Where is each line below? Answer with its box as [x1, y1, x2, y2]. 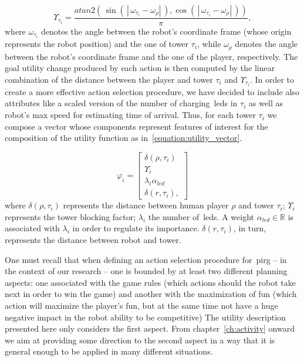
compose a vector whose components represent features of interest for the [5, 120, 268, 132]
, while [197, 38, 221, 50]
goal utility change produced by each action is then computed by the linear [5, 62, 275, 74]
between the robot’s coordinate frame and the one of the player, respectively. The [5, 50, 298, 62]
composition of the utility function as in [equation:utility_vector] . [5, 131, 242, 144]
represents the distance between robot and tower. [5, 233, 181, 245]
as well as [248, 97, 283, 109]
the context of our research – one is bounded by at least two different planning [5, 265, 288, 277]
